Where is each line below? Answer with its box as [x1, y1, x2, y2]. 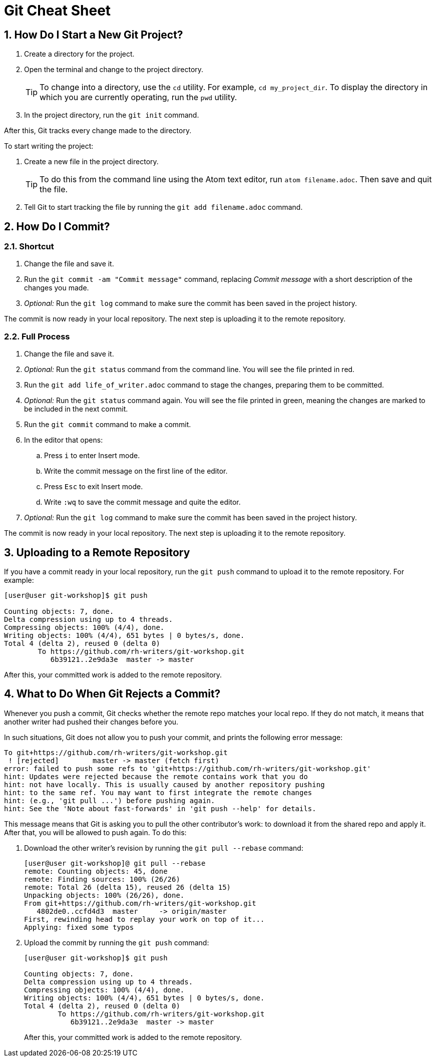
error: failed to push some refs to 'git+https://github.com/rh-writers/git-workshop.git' [4, 764, 371, 773]
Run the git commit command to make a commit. [24, 420, 191, 429]
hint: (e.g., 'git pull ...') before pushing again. [4, 796, 215, 805]
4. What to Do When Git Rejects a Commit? [4, 687, 221, 700]
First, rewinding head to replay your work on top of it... [24, 915, 265, 923]
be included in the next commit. [24, 405, 128, 414]
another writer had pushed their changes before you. [4, 717, 179, 726]
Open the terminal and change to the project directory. [24, 65, 204, 74]
